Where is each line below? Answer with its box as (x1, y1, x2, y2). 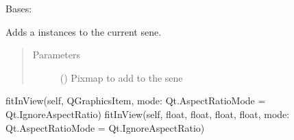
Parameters (32, 47, 80, 62)
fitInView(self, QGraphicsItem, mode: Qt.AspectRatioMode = (5, 93, 266, 108)
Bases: (5, 1, 32, 15)
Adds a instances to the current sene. (5, 24, 162, 38)
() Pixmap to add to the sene (60, 70, 183, 84)
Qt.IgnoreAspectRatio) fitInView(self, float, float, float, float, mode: (5, 106, 290, 121)
